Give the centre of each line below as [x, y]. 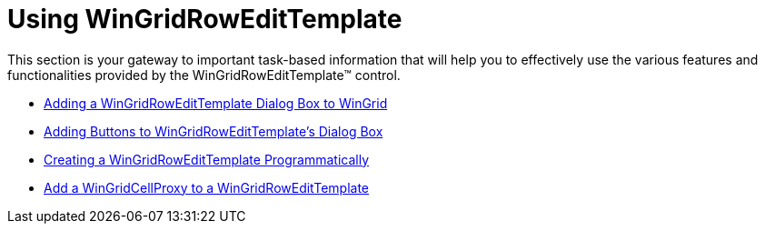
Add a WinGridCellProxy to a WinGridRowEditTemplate [207, 187]
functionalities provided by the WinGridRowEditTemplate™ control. [204, 75]
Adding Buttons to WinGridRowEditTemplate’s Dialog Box [214, 131]
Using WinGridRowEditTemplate [205, 19]
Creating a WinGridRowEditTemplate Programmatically [207, 159]
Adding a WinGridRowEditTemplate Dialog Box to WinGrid [216, 103]
